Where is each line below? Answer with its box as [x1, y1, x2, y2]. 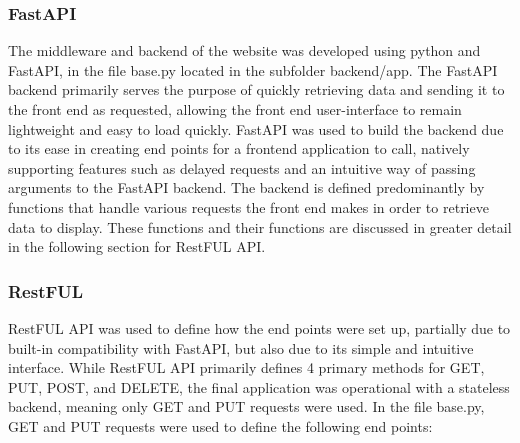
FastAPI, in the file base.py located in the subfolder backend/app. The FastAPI [8, 59, 498, 80]
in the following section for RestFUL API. [8, 236, 266, 257]
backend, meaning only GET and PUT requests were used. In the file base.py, [8, 396, 485, 417]
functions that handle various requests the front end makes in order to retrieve [8, 196, 489, 217]
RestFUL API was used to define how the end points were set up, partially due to [8, 317, 511, 338]
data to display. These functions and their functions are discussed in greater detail [8, 216, 512, 237]
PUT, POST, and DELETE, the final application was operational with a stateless [8, 376, 510, 397]
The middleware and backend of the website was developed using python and [8, 40, 481, 61]
